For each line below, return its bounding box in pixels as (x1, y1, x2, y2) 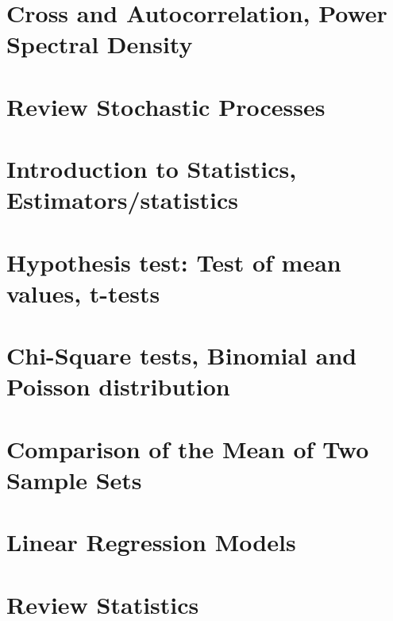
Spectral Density (6, 28, 193, 60)
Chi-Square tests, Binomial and (6, 339, 357, 372)
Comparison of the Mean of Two (6, 432, 369, 465)
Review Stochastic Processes (6, 90, 326, 122)
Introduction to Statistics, (6, 152, 297, 185)
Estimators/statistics (6, 183, 239, 216)
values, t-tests (6, 276, 160, 309)
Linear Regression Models (6, 526, 296, 558)
